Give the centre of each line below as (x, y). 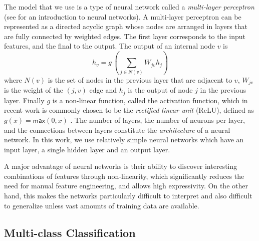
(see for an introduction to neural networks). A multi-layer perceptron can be (123, 16)
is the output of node (160, 90)
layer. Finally (24, 100)
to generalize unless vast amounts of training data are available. (102, 205)
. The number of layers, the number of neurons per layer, (158, 119)
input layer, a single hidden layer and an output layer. (87, 149)
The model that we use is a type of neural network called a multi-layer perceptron (129, 7)
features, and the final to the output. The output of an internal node (109, 46)
